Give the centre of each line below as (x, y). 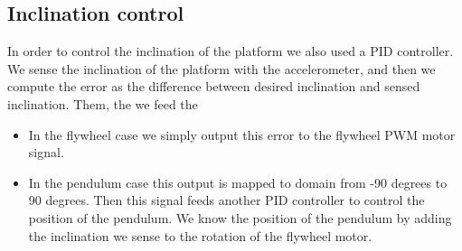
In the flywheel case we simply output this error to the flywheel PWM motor (242, 134)
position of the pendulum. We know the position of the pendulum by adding (240, 217)
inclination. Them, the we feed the (103, 103)
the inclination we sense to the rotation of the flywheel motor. (200, 235)
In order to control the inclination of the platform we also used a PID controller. (231, 51)
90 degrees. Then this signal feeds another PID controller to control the (226, 200)
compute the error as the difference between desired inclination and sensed (214, 86)
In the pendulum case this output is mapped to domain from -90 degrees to (238, 182)
